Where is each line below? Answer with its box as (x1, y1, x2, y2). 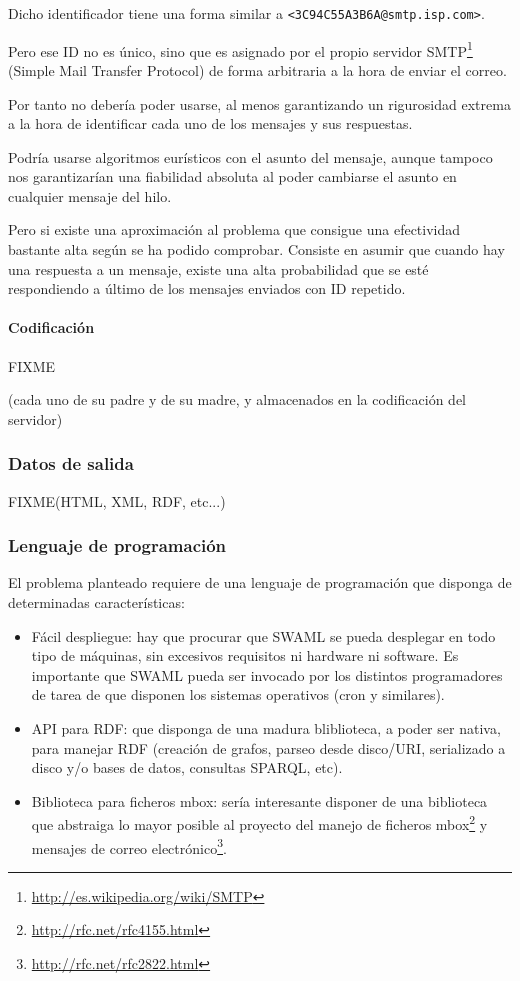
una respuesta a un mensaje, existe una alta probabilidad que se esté (8, 258, 429, 279)
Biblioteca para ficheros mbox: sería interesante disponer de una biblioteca (31, 790, 488, 811)
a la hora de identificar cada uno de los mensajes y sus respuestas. (8, 113, 413, 134)
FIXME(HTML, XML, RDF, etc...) (8, 490, 226, 511)
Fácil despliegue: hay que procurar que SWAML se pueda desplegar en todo (31, 625, 496, 646)
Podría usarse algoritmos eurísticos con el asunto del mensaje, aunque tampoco (8, 146, 493, 167)
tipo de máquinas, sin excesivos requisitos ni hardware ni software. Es (31, 645, 459, 666)
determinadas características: (8, 592, 185, 613)
